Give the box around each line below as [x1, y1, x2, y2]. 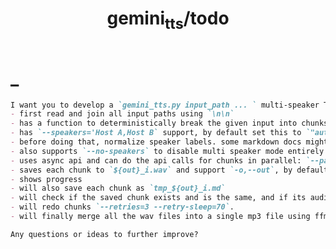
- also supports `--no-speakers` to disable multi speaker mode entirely [10, 146, 325, 156]
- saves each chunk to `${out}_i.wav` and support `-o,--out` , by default [10, 165, 329, 175]
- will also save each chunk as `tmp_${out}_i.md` [10, 183, 226, 194]
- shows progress [10, 174, 83, 184]
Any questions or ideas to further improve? [10, 229, 199, 239]
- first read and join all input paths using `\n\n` [10, 109, 235, 119]
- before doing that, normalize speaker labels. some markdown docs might [10, 137, 329, 147]
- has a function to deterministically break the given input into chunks [10, 118, 329, 129]
